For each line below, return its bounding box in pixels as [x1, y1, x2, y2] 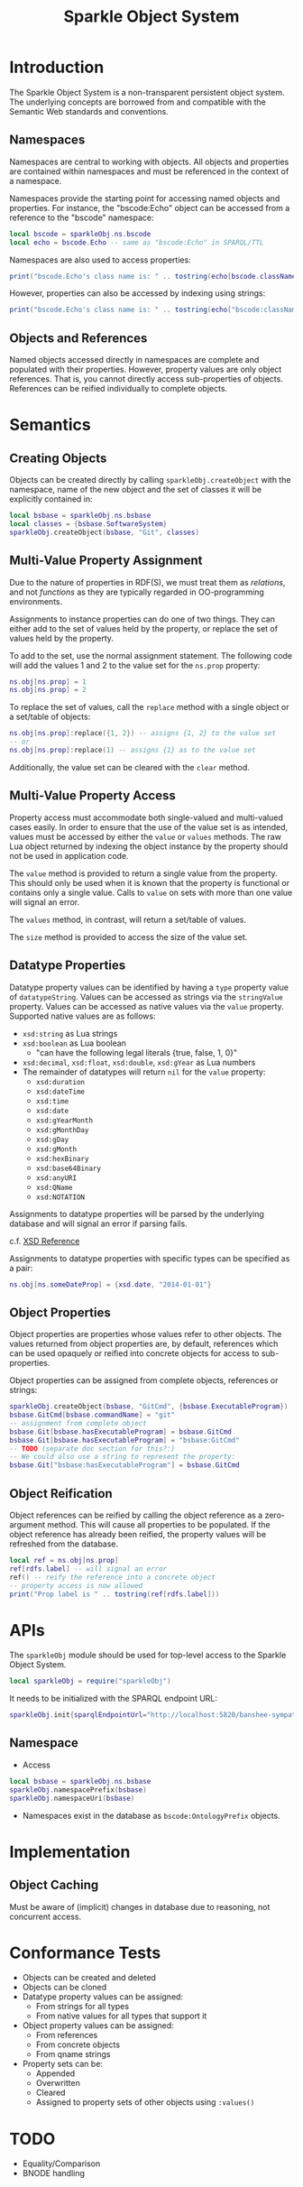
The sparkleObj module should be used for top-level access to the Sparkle [9, 1649, 287, 1661]
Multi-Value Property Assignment [9, 553, 203, 568]
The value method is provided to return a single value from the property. [9, 868, 278, 879]
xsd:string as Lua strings [22, 1028, 118, 1038]
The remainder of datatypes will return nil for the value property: [22, 1066, 266, 1077]
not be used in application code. [9, 850, 129, 861]
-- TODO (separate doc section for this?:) [9, 1444, 176, 1453]
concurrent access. [9, 1911, 82, 1922]
